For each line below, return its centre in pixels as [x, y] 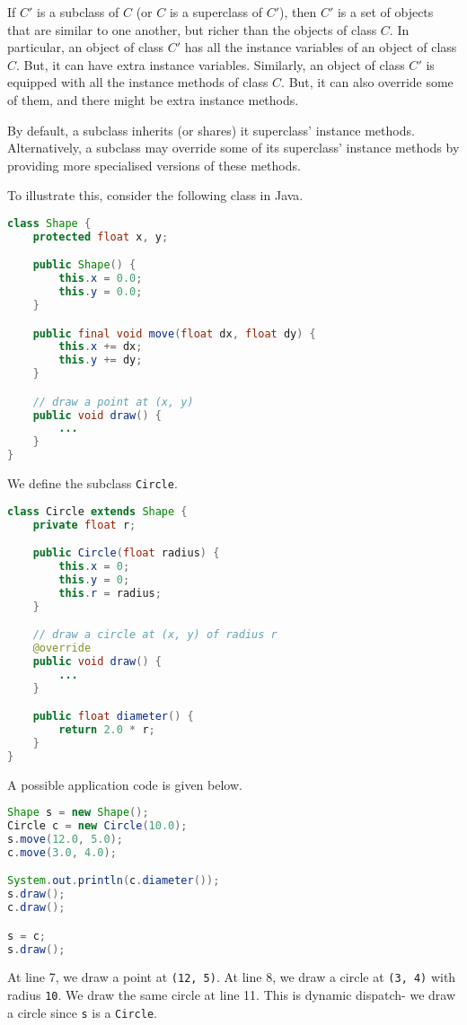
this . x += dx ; [101, 347]
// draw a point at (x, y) [113, 402]
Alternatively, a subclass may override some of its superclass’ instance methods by [233, 148]
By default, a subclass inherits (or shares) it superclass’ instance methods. [211, 130]
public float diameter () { [113, 717]
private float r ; [84, 525]
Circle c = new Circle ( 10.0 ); [97, 826]
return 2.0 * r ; [107, 730]
